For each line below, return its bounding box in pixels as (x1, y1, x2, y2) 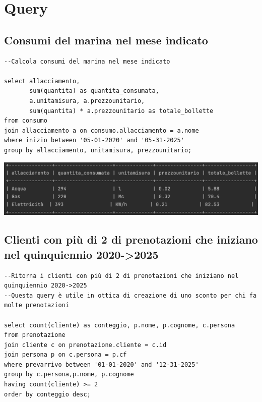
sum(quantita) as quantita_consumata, (29, 87, 159, 95)
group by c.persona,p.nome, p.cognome (4, 371, 134, 378)
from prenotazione (4, 331, 65, 339)
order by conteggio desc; (4, 390, 91, 398)
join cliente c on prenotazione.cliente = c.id (4, 341, 167, 349)
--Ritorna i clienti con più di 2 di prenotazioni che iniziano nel (4, 272, 239, 279)
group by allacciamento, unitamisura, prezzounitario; (4, 146, 192, 154)
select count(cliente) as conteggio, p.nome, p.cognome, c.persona (4, 321, 235, 329)
